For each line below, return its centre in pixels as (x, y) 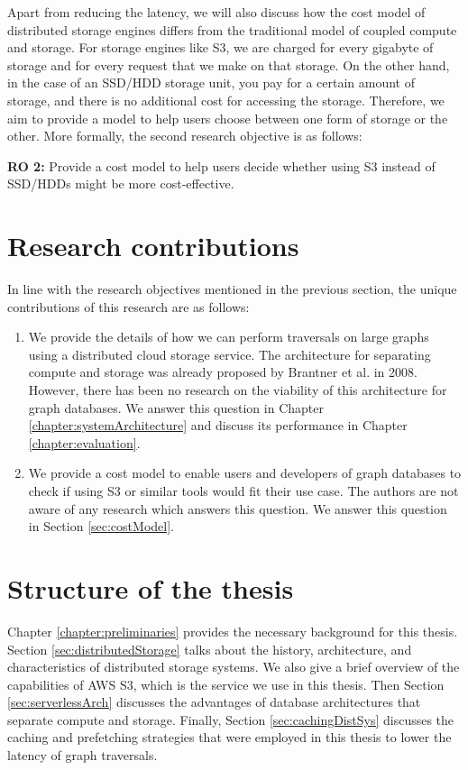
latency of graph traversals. (83, 755)
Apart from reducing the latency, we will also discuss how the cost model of (216, 12)
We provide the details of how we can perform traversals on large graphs (229, 337)
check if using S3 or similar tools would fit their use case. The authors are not (243, 490)
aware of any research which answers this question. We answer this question (238, 508)
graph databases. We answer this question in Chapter (176, 407)
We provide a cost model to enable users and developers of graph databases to (245, 473)
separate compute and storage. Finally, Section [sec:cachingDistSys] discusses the (231, 719)
